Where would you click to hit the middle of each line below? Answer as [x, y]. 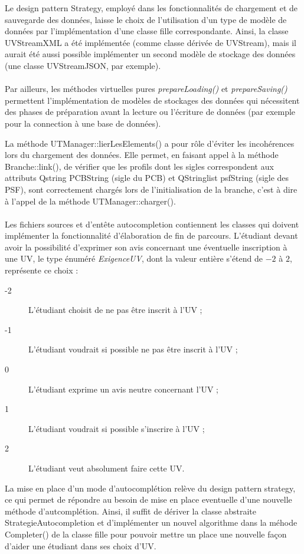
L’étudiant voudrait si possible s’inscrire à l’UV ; [117, 428]
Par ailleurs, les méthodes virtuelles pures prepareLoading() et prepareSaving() [146, 89]
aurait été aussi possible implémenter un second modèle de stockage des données [150, 54]
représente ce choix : [42, 270]
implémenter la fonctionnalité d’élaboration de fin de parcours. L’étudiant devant [151, 235]
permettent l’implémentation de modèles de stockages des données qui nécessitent [152, 100]
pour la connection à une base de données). [83, 123]
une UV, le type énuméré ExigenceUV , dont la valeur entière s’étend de [134, 258]
